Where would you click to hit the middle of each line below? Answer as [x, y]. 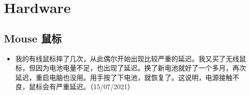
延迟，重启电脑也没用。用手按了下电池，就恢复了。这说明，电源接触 [124, 77]
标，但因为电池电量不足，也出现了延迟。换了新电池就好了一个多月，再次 [131, 68]
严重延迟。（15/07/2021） [95, 87]
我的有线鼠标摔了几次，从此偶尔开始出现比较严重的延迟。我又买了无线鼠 [131, 58]
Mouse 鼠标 [33, 38]
